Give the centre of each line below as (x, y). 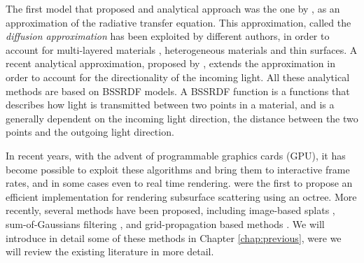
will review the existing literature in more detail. (110, 251)
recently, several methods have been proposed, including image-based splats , (170, 210)
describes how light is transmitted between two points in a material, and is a (170, 105)
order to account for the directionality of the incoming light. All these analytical (178, 77)
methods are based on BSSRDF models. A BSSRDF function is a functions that (178, 91)
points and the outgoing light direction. (90, 132)
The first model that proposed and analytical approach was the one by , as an (173, 8)
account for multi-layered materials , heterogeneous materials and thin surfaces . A (182, 49)
